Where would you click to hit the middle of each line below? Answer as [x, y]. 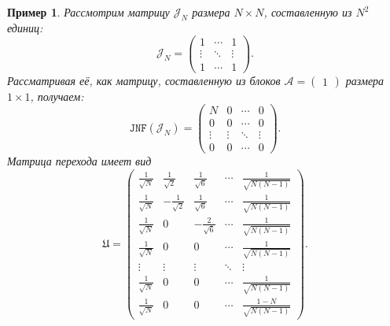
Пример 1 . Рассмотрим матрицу [88, 12]
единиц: [25, 27]
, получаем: [57, 96]
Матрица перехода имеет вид [79, 161]
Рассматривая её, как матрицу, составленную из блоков [144, 80]
